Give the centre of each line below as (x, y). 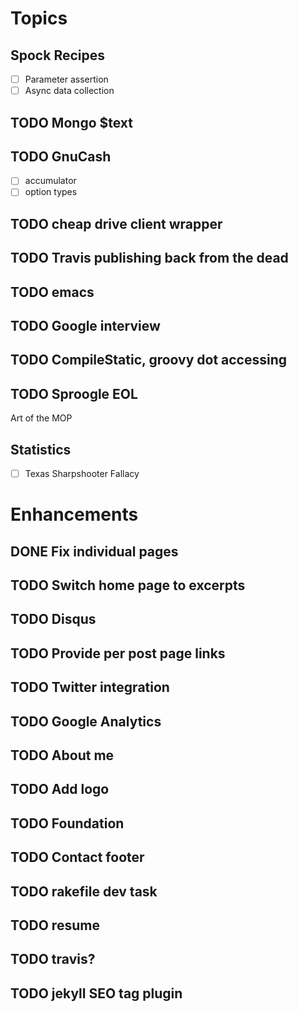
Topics (39, 18)
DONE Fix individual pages (94, 551)
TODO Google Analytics (86, 721)
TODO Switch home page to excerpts (128, 585)
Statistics (41, 449)
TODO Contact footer (77, 857)
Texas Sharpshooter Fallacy (82, 474)
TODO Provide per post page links (118, 653)
